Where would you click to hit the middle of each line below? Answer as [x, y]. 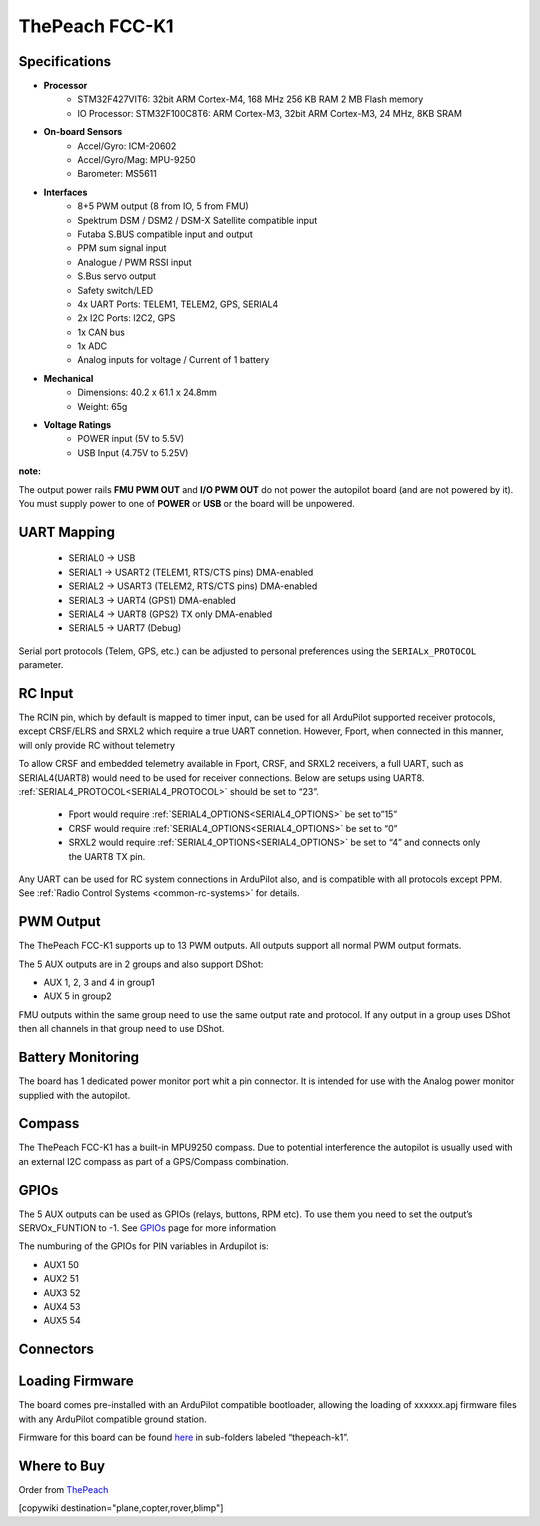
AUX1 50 [61, 1264]
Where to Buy [61, 1465]
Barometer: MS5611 [117, 174]
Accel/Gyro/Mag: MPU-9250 [136, 160]
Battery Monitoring [79, 1057]
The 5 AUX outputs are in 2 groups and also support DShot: [141, 964]
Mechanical [68, 378]
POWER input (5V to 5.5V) [131, 439]
